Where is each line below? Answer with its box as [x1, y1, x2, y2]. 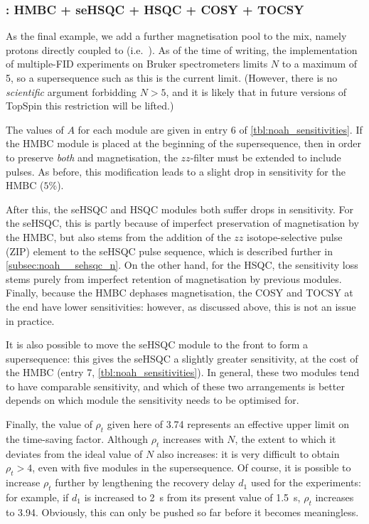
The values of [6, 122, 64, 137]
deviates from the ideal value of [6, 446, 143, 461]
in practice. [6, 313, 55, 328]
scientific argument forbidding [6, 84, 137, 99]
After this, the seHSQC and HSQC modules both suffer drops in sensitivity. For [6, 201, 353, 216]
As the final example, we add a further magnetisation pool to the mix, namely [6, 28, 347, 43]
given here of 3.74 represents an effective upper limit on [107, 417, 350, 432]
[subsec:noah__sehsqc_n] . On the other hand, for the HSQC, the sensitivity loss [6, 257, 358, 272]
